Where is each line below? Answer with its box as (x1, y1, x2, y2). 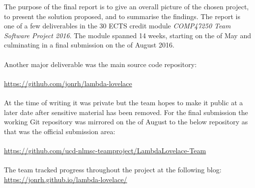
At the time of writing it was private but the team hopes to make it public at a (4, 97, 243, 107)
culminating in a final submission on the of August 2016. (4, 40, 174, 50)
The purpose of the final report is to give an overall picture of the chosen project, (4, 1, 249, 11)
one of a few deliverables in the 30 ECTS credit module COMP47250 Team (4, 21, 231, 31)
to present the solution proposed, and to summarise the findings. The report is (4, 11, 241, 21)
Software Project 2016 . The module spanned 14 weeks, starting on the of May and (4, 30, 251, 40)
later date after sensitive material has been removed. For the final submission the (4, 107, 248, 117)
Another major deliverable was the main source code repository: (4, 59, 197, 69)
